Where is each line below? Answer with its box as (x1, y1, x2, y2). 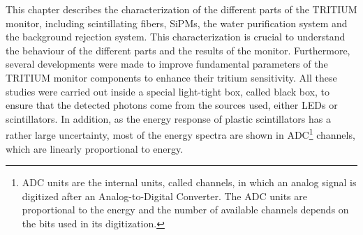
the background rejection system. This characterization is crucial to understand (6, 29, 346, 44)
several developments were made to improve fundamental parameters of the (6, 56, 328, 71)
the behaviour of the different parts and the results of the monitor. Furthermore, (6, 43, 350, 57)
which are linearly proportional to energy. (6, 141, 184, 156)
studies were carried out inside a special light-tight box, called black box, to (6, 84, 329, 98)
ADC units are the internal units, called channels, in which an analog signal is (22, 175, 357, 190)
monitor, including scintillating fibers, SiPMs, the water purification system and (6, 15, 348, 30)
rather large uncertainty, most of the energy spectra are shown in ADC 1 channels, (6, 126, 355, 142)
